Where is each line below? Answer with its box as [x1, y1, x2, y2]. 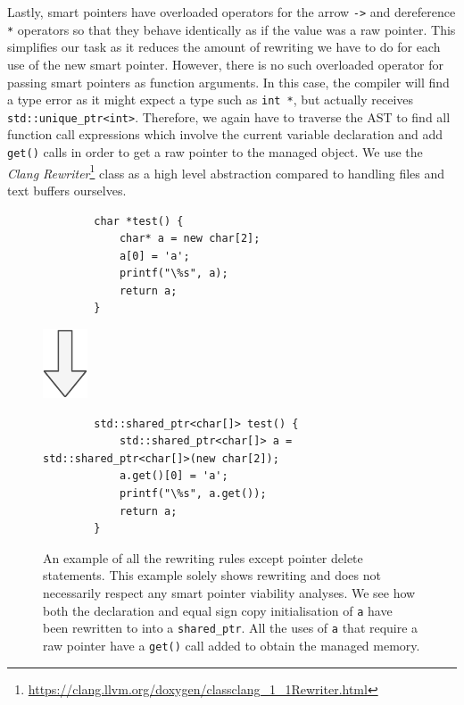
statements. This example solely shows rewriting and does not [43, 566, 381, 585]
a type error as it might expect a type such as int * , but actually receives [7, 90, 414, 109]
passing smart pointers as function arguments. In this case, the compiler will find [7, 72, 450, 91]
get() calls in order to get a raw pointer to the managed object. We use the [7, 143, 423, 161]
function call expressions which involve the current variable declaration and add [7, 125, 443, 144]
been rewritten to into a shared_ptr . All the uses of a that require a [43, 618, 418, 637]
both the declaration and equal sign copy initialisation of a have [43, 601, 393, 619]
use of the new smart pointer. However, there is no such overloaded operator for [7, 54, 444, 73]
